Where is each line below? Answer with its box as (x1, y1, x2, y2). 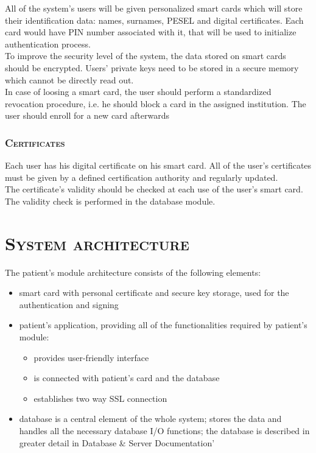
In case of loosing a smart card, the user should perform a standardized (5, 85, 272, 98)
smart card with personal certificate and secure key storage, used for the (19, 286, 289, 299)
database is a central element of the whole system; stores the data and (19, 412, 282, 425)
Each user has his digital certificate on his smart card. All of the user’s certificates (5, 159, 312, 172)
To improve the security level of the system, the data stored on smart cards (5, 49, 286, 62)
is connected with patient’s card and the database (33, 371, 220, 384)
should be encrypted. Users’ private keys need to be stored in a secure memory (5, 61, 299, 74)
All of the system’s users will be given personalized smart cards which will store (5, 2, 303, 14)
